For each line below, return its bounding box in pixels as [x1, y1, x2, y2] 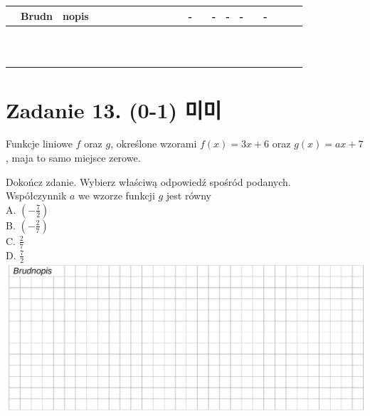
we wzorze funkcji [78, 188, 155, 203]
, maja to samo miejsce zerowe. [6, 150, 141, 165]
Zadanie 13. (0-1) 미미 [6, 95, 222, 124]
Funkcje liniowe [6, 136, 73, 151]
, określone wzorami [110, 136, 197, 151]
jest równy [166, 188, 211, 203]
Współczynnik [6, 188, 67, 203]
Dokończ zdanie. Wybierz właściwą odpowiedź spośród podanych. [6, 174, 291, 189]
